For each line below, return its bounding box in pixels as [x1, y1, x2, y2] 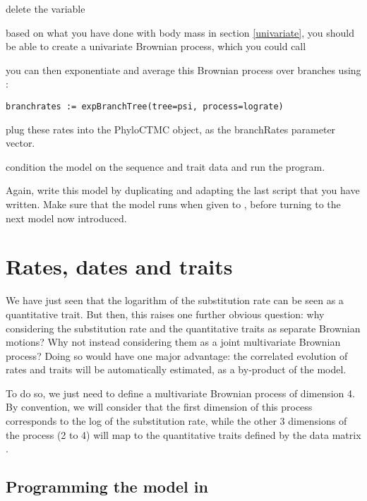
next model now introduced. [6, 210, 127, 225]
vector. [6, 135, 35, 150]
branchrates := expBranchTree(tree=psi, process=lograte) [6, 101, 284, 111]
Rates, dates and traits [6, 252, 233, 281]
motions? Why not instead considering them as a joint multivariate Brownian [6, 334, 341, 349]
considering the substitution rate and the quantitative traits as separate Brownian [6, 320, 361, 335]
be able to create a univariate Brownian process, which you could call [6, 39, 306, 54]
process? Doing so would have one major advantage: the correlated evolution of [6, 348, 348, 363]
